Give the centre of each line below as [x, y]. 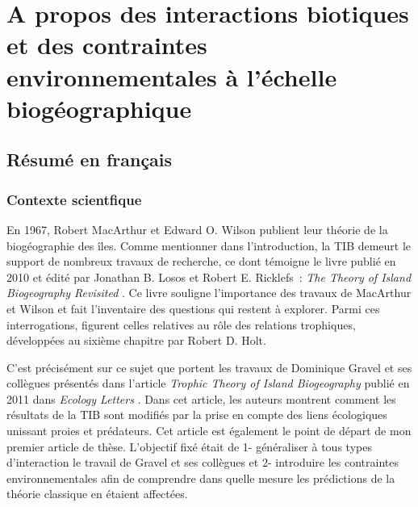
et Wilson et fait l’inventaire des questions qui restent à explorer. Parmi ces [193, 308]
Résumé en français [90, 159]
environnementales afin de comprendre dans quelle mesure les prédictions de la [201, 478]
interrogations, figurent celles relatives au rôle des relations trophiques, [181, 324]
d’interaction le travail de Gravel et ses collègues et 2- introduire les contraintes [203, 462]
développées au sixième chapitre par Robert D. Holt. [136, 340]
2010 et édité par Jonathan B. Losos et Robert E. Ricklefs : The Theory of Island [209, 277]
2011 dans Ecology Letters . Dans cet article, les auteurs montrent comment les [201, 398]
